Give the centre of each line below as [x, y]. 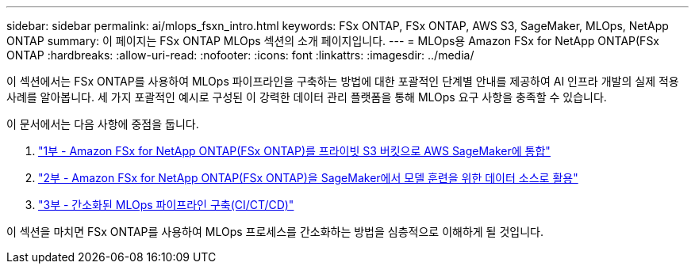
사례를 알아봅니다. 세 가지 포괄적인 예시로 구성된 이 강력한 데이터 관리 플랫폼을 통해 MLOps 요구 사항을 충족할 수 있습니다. [307, 97]
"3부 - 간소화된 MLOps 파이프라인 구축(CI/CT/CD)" [166, 205]
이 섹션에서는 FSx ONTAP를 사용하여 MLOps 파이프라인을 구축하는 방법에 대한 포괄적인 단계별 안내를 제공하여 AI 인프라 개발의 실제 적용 [343, 81]
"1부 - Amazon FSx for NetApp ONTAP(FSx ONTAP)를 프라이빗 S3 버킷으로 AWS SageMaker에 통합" [294, 151]
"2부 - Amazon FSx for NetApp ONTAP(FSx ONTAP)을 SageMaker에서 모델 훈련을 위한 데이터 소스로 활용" [308, 178]
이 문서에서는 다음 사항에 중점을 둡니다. [103, 124]
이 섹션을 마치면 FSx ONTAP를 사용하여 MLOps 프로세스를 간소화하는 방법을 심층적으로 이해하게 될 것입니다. [275, 232]
